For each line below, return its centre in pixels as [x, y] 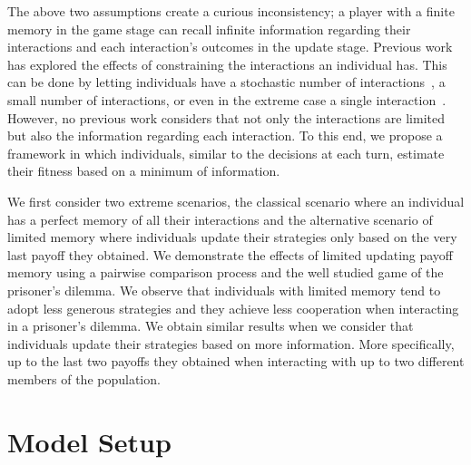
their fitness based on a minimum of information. [144, 171]
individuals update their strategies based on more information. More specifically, [231, 343]
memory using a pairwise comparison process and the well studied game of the [226, 272]
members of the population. [84, 378]
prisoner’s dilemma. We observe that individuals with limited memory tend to [224, 290]
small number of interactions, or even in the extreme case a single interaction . [227, 99]
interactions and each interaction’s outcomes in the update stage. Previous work [230, 47]
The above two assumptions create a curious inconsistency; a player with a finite [231, 11]
